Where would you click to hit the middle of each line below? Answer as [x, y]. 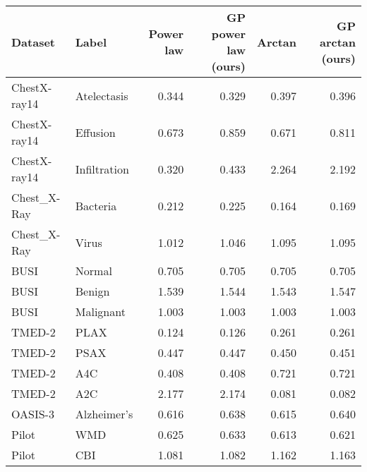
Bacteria [96, 205]
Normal [94, 271]
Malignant [100, 311]
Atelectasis [102, 95]
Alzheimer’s [104, 414]
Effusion [95, 132]
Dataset [34, 42]
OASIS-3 [33, 414]
